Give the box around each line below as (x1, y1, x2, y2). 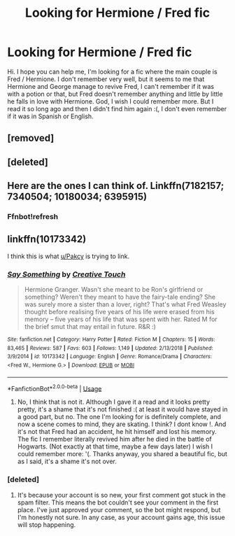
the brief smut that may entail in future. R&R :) (24, 323, 156, 331)
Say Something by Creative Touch (7, 269, 126, 279)
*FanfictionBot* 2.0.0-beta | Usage (7, 383, 102, 393)
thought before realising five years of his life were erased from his (24, 308, 215, 316)
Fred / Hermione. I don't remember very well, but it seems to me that (7, 75, 205, 83)
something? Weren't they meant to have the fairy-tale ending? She (24, 292, 215, 302)
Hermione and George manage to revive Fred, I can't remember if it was (7, 82, 215, 90)
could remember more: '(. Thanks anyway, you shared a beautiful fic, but (17, 450, 227, 458)
